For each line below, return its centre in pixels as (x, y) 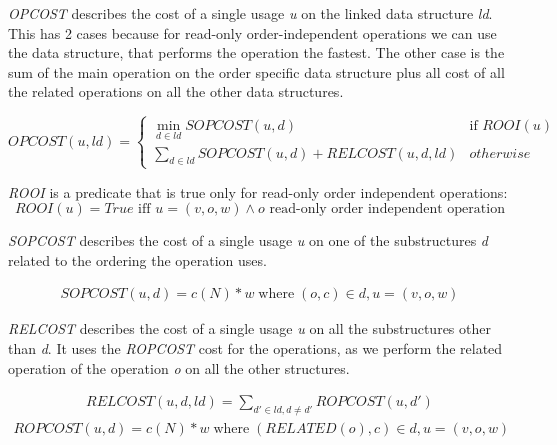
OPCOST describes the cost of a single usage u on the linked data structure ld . (250, 13)
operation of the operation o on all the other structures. (179, 367)
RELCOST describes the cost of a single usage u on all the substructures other (249, 328)
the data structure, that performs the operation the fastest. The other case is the (256, 52)
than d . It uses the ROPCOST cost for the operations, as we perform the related (255, 347)
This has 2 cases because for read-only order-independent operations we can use (252, 32)
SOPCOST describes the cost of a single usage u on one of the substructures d (248, 240)
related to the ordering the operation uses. (137, 259)
